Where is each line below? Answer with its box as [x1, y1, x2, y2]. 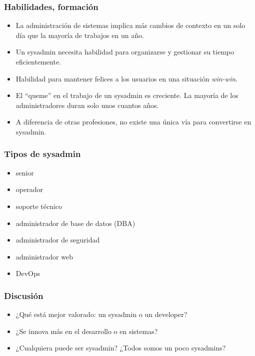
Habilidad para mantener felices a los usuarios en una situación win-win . [15, 73, 237, 83]
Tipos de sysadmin [4, 147, 81, 160]
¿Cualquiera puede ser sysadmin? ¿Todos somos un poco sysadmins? [15, 342, 226, 353]
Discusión [4, 289, 43, 301]
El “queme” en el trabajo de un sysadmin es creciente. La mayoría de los [15, 90, 238, 100]
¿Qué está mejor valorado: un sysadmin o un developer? [15, 309, 187, 319]
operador [15, 184, 43, 194]
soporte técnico [15, 200, 62, 211]
